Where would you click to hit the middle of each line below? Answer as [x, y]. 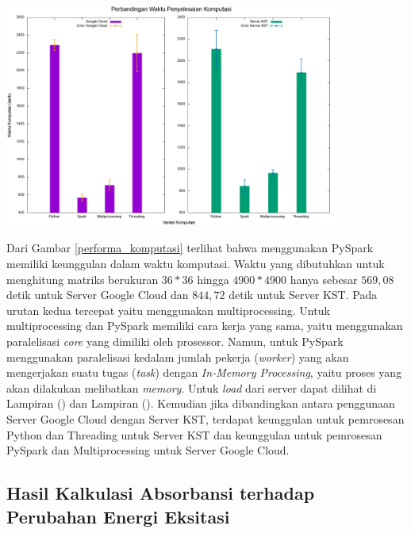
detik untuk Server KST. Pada [303, 295]
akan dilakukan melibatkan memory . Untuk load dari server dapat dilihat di [192, 387]
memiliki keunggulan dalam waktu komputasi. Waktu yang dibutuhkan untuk [196, 264]
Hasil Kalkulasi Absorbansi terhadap [161, 493]
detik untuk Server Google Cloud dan [98, 295]
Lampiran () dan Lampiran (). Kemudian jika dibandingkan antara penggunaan [201, 403]
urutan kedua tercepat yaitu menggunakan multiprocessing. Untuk [168, 310]
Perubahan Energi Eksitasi [118, 516]
